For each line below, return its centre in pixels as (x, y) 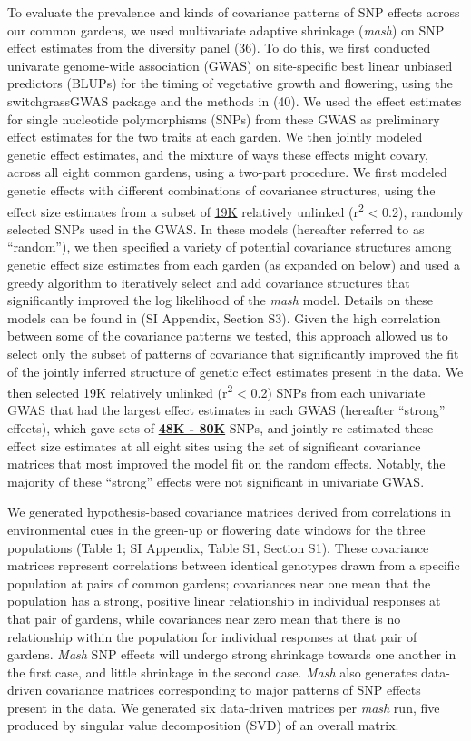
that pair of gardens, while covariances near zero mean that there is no (204, 618)
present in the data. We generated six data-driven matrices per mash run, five (224, 707)
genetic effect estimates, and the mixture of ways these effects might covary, (218, 154)
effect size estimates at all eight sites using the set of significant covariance (214, 445)
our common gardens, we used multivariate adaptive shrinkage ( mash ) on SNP (226, 30)
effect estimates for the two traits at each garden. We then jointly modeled (215, 137)
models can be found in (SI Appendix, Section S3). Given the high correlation (224, 317)
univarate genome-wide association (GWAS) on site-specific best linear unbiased (230, 65)
